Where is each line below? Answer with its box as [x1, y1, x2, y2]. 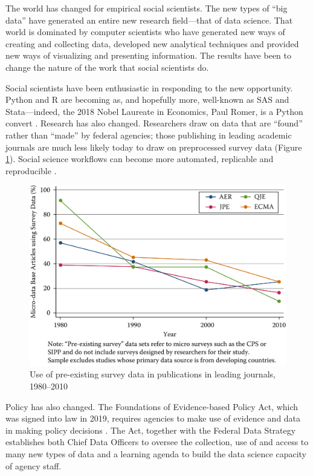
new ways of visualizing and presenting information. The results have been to [5, 49, 292, 62]
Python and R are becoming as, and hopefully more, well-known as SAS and [5, 93, 289, 106]
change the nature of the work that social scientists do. [5, 60, 209, 73]
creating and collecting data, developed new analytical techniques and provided [5, 37, 299, 50]
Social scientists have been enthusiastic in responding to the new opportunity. [5, 81, 293, 94]
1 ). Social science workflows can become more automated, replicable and [5, 152, 274, 165]
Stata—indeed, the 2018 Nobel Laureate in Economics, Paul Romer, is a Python [5, 105, 303, 117]
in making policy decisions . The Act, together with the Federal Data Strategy [5, 423, 296, 436]
